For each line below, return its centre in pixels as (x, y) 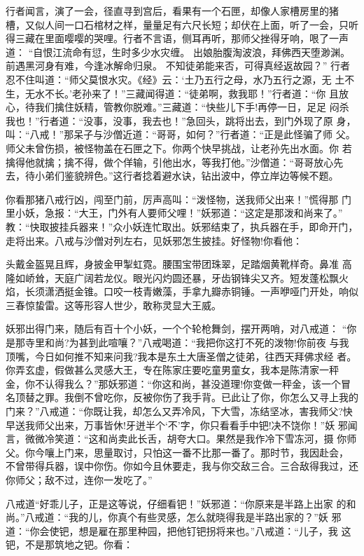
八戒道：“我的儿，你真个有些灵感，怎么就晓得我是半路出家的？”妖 (176, 517)
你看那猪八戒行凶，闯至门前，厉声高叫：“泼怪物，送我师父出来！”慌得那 (172, 199)
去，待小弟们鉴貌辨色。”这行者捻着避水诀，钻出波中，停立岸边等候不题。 (172, 176)
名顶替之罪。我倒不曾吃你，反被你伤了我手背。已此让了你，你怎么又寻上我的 (182, 397)
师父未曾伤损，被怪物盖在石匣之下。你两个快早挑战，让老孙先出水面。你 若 (179, 148)
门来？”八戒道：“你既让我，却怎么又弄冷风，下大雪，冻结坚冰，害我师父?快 (179, 411)
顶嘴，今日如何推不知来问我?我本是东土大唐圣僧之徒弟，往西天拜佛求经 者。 (181, 356)
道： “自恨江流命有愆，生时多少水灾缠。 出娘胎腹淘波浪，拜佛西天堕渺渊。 (178, 52)
